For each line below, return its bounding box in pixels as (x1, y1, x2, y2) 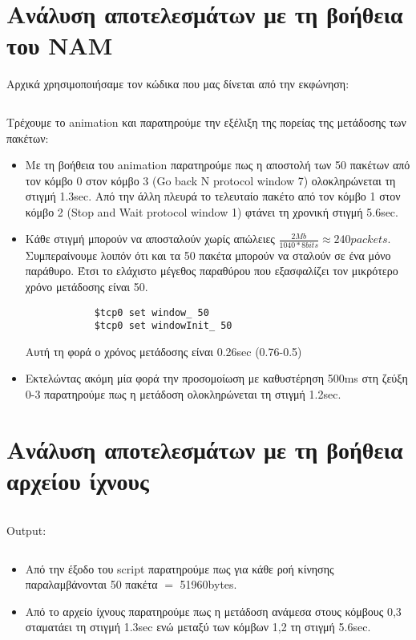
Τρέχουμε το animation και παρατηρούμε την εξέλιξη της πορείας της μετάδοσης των (6, 113, 406, 130)
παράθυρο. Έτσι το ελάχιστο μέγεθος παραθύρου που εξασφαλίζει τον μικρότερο (25, 262, 398, 279)
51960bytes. (180, 576, 237, 593)
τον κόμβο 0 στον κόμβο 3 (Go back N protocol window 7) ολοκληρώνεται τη (25, 172, 396, 188)
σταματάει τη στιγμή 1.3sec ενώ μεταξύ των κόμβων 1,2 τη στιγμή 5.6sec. (25, 618, 371, 635)
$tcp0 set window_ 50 (94, 306, 209, 318)
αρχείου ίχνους (6, 464, 149, 497)
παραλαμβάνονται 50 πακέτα (25, 576, 158, 593)
